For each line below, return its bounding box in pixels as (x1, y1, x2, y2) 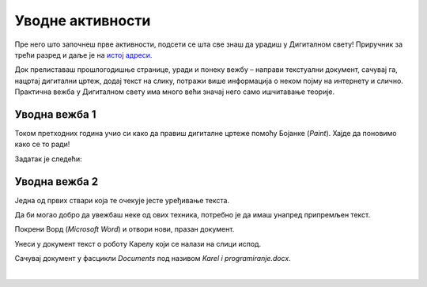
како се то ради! (14, 139, 70, 149)
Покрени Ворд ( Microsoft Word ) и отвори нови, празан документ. (14, 225, 235, 234)
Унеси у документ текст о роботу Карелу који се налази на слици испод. (14, 239, 262, 248)
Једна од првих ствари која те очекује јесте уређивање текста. (14, 195, 229, 205)
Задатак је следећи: (14, 154, 82, 164)
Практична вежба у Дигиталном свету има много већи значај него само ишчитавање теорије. (14, 87, 335, 96)
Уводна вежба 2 (14, 175, 99, 188)
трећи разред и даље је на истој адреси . (14, 50, 153, 59)
